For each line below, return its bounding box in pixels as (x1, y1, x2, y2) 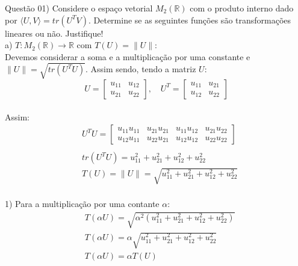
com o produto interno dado (190, 2, 294, 14)
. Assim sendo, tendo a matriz (85, 63, 196, 75)
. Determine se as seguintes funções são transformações (88, 13, 291, 26)
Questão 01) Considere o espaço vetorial (5, 2, 153, 14)
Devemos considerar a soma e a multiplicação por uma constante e (5, 50, 250, 63)
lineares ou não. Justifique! (5, 26, 104, 39)
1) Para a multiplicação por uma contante (5, 197, 160, 210)
